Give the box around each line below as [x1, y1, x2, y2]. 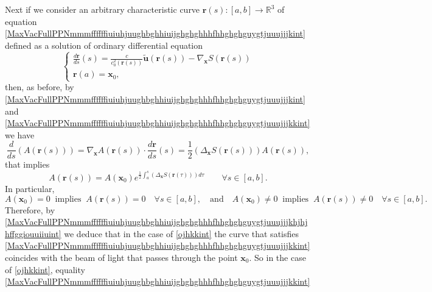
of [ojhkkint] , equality [5, 263, 85, 276]
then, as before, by [5, 80, 74, 93]
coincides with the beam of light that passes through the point [5, 251, 238, 263]
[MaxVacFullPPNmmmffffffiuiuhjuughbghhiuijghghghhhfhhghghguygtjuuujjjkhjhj [5, 215, 308, 228]
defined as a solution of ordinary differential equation [5, 38, 203, 51]
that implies [5, 158, 50, 171]
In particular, [5, 182, 55, 194]
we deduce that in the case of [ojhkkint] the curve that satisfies [64, 227, 299, 240]
